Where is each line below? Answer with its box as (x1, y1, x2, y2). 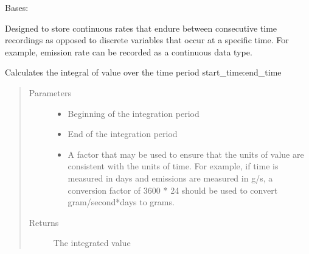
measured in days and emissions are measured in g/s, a (68, 171, 273, 184)
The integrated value (53, 236, 131, 249)
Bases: (5, 1, 29, 13)
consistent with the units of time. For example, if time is (68, 160, 279, 172)
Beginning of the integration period (68, 107, 200, 119)
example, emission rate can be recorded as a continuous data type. (5, 45, 252, 58)
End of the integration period (68, 127, 178, 140)
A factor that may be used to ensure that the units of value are (68, 147, 304, 160)
